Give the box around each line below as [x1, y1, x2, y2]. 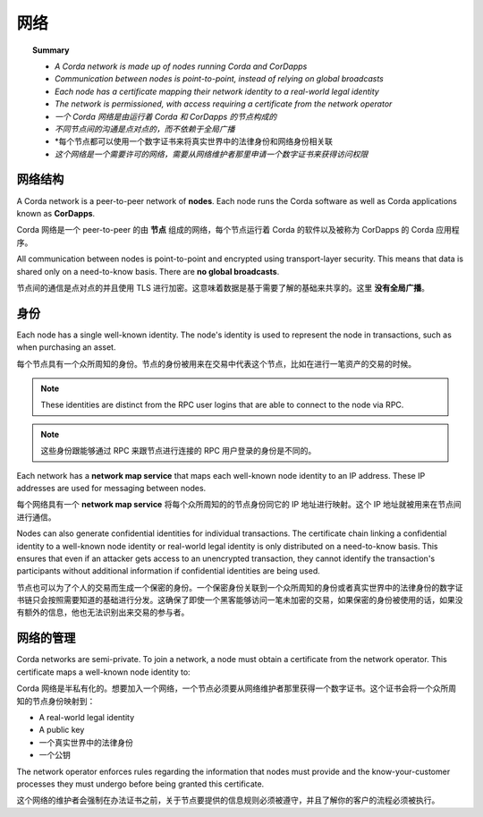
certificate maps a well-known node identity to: [16, 667, 191, 677]
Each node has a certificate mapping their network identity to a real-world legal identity [55, 86, 379, 97]
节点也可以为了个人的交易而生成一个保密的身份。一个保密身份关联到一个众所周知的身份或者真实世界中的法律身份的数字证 [16, 582, 463, 592]
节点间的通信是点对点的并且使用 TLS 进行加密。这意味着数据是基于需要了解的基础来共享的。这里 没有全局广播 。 [16, 282, 429, 293]
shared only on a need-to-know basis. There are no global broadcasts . [16, 266, 280, 277]
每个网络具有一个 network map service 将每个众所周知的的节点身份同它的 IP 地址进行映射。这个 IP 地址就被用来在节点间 [16, 499, 462, 510]
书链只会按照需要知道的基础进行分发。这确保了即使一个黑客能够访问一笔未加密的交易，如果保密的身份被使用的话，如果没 [16, 595, 463, 606]
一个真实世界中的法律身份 [38, 736, 133, 747]
